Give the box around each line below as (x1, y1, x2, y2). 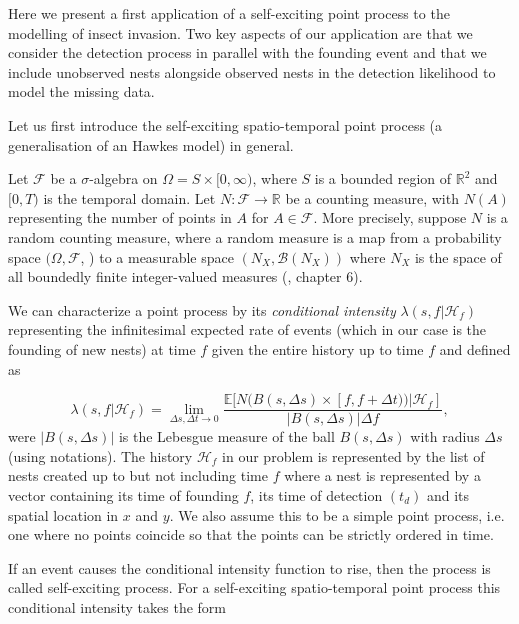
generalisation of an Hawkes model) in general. (8, 134, 294, 155)
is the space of (414, 246, 502, 267)
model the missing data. (8, 81, 155, 102)
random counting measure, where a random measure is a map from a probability (8, 226, 502, 247)
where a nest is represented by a (284, 465, 481, 486)
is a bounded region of (314, 168, 452, 189)
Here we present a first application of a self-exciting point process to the (8, 3, 450, 23)
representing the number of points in (8, 207, 232, 228)
